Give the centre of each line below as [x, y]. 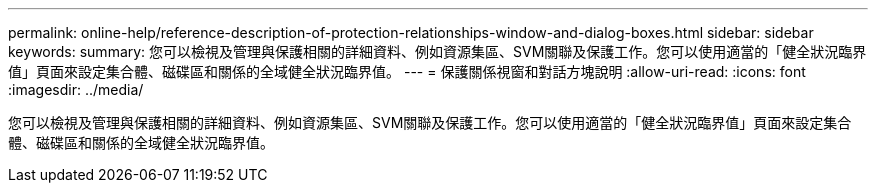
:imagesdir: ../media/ [76, 89]
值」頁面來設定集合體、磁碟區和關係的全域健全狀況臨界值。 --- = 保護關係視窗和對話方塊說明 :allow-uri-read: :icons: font [407, 71]
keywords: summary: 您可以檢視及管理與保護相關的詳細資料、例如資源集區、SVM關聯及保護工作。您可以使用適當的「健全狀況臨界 [437, 51]
